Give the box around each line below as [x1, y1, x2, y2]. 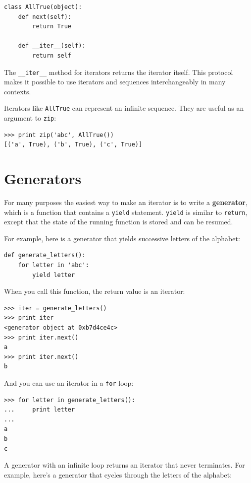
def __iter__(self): [18, 42, 86, 50]
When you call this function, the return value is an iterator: [4, 286, 185, 296]
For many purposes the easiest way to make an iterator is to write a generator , [4, 197, 248, 207]
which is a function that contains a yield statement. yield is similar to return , [4, 207, 248, 217]
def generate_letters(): [4, 252, 86, 259]
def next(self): [18, 13, 72, 20]
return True [32, 23, 72, 30]
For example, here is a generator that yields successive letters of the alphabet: [4, 233, 240, 243]
